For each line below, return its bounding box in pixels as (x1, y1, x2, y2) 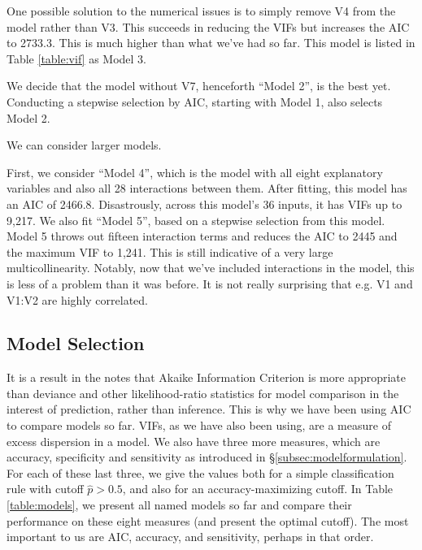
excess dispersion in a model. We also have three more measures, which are (7, 432, 381, 449)
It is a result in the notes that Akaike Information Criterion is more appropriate (7, 369, 406, 386)
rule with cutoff (7, 480, 84, 497)
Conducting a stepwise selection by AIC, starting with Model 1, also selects (7, 93, 383, 110)
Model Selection (7, 331, 145, 356)
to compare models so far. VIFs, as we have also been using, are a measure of (7, 417, 391, 434)
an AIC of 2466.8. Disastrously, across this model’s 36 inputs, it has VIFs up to (7, 195, 402, 212)
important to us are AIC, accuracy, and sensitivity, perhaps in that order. (7, 528, 374, 545)
